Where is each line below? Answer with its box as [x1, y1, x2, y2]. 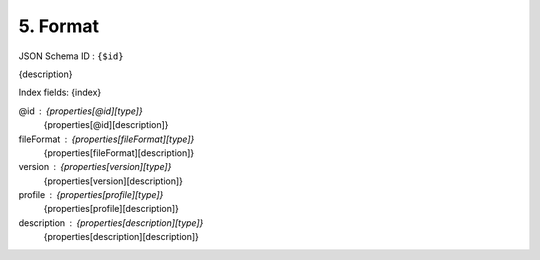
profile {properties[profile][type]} [18, 189, 164, 201]
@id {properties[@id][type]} [18, 105, 144, 117]
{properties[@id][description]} [43, 119, 169, 131]
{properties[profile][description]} [43, 203, 180, 215]
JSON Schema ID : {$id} [18, 50, 124, 62]
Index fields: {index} [18, 86, 102, 99]
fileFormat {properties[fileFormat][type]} [18, 133, 195, 145]
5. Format [18, 15, 100, 37]
